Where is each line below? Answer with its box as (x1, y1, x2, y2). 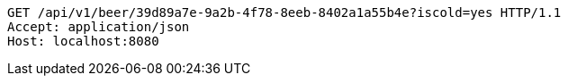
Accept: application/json (7, 20, 190, 34)
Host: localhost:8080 (7, 34, 159, 48)
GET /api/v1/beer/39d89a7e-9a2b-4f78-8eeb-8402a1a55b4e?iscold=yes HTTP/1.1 (7, 5, 562, 20)
